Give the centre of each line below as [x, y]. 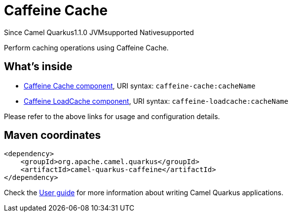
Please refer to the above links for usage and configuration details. [112, 116]
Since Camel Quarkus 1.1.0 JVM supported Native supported [99, 32]
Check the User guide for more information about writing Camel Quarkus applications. [144, 193]
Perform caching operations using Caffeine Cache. [86, 47]
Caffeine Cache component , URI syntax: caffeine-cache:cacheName [140, 86]
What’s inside [38, 67]
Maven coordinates [53, 135]
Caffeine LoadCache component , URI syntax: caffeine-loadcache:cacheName [156, 101]
